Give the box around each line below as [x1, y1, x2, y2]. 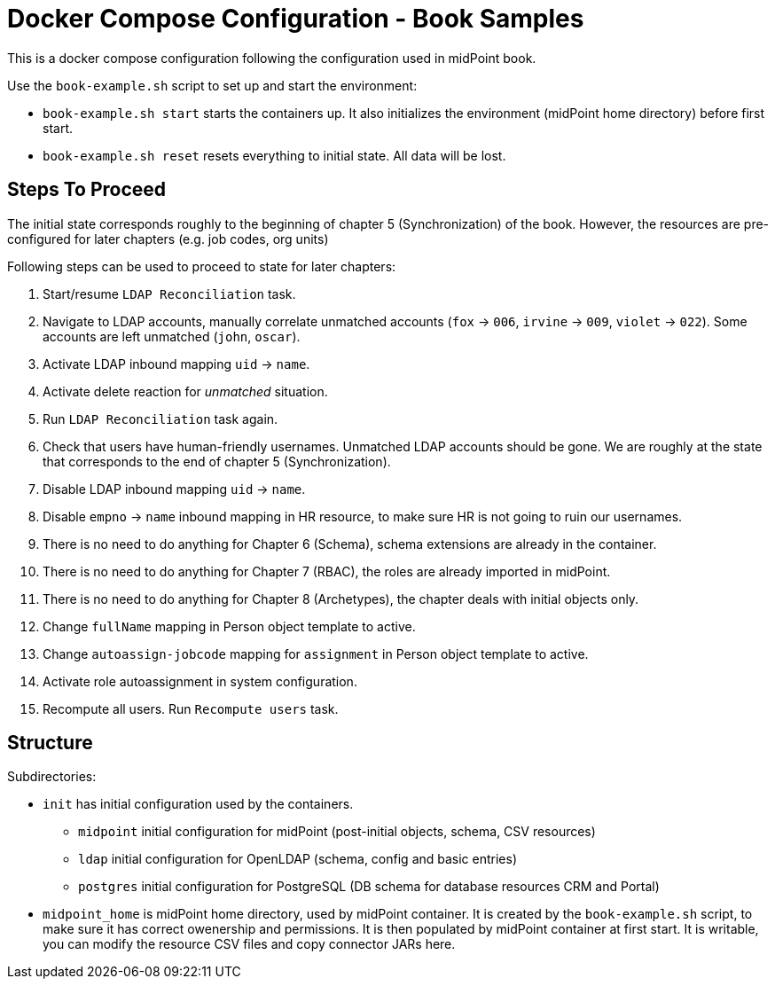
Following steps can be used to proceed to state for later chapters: [7, 258, 396, 274]
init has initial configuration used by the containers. [43, 796, 354, 812]
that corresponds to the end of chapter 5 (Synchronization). [43, 453, 391, 469]
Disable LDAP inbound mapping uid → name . [43, 481, 306, 497]
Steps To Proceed [7, 178, 167, 201]
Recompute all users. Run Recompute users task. [43, 700, 339, 716]
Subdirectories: [7, 769, 97, 785]
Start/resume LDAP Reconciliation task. [43, 286, 296, 301]
